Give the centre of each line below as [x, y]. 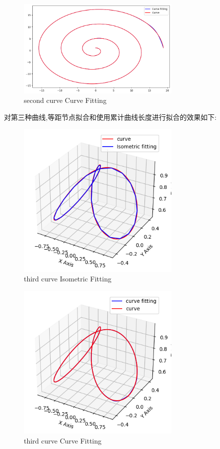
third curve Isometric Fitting [68, 279]
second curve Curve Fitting [65, 100]
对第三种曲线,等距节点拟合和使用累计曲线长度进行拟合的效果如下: [110, 117]
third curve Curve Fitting [63, 440]
